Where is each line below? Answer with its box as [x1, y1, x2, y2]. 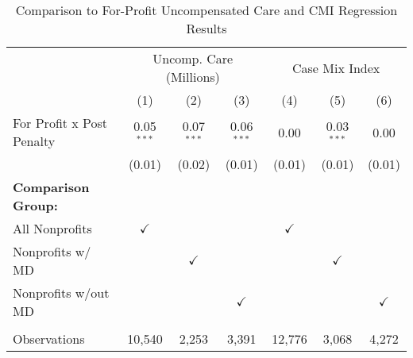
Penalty [13, 132, 56, 150]
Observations [13, 329, 85, 348]
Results [186, 19, 227, 37]
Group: [13, 196, 58, 214]
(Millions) [165, 67, 220, 86]
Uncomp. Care [152, 49, 234, 67]
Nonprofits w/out [13, 283, 110, 302]
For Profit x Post [13, 114, 108, 132]
